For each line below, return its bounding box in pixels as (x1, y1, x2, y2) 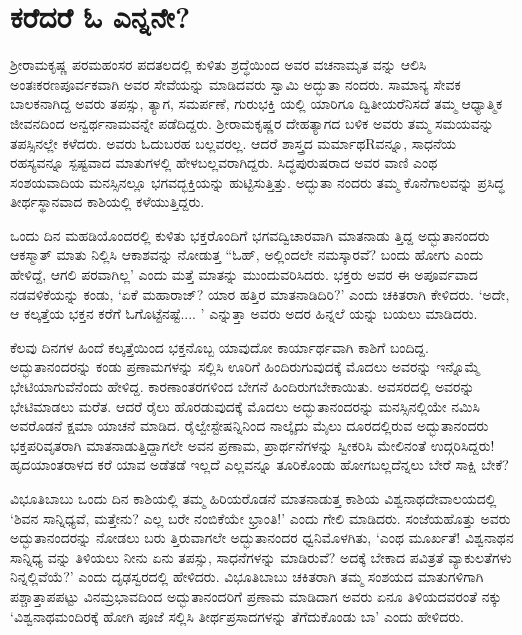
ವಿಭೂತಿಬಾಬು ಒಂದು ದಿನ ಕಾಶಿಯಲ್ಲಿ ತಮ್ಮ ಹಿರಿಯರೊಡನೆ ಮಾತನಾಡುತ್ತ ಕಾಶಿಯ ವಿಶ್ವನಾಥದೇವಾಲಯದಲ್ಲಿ (10, 488, 497, 508)
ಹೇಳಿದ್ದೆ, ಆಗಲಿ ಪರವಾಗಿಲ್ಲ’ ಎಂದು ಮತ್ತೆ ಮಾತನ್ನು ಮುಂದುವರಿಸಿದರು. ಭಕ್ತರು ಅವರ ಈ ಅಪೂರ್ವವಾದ (10, 264, 478, 285)
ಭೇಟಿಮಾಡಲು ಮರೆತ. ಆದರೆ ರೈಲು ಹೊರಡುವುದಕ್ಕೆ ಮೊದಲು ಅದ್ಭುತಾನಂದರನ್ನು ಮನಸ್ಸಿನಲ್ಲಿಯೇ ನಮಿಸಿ (10, 395, 480, 416)
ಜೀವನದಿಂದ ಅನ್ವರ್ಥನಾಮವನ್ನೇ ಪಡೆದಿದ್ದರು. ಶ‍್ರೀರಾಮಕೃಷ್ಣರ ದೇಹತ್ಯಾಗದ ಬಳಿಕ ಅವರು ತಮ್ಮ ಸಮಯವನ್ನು (10, 112, 494, 133)
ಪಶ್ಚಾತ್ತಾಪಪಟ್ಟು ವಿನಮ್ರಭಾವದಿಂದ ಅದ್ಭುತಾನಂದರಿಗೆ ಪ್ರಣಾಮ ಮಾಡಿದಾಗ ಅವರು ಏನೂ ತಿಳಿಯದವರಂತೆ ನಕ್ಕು (10, 585, 502, 606)
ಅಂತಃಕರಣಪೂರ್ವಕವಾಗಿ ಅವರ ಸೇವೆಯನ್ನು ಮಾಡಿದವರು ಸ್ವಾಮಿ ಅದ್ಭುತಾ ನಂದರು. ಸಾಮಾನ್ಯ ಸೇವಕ (10, 73, 461, 94)
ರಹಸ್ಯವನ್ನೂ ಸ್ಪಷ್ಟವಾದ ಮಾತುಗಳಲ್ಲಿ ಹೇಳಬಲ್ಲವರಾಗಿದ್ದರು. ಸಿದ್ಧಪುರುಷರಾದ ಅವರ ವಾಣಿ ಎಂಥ (10, 152, 438, 173)
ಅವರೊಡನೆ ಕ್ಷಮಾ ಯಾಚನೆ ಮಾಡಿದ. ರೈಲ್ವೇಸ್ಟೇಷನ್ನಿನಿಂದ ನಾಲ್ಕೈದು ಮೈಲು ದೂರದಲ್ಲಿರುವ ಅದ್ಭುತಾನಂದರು (10, 415, 489, 436)
